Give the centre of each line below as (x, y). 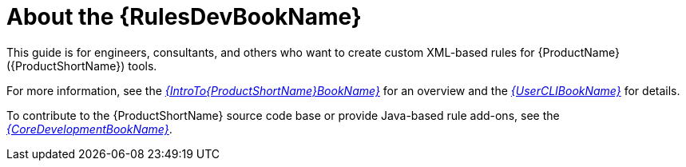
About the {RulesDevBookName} (184, 17)
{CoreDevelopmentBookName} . (89, 129)
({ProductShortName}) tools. (82, 66)
